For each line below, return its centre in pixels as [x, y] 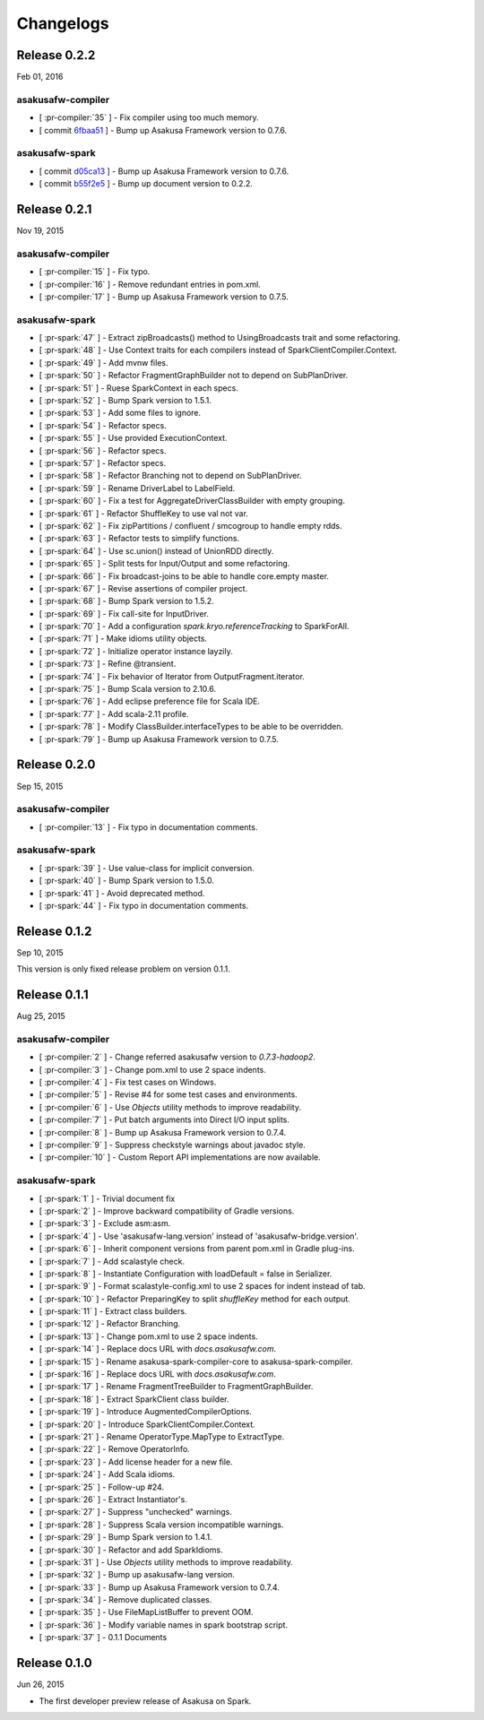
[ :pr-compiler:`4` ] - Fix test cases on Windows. [128, 1082]
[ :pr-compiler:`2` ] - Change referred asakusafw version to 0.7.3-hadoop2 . [177, 1057]
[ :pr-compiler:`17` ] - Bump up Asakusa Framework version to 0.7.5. [164, 297]
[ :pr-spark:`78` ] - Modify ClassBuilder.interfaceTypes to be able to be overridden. [191, 727]
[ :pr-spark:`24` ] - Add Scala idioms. [107, 1474]
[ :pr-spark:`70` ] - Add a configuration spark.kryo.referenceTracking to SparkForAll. [194, 627]
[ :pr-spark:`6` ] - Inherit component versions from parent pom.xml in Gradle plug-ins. [197, 1249]
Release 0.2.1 [54, 209]
